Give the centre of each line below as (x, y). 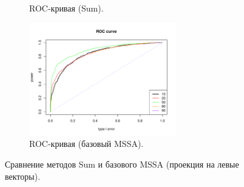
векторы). (23, 176)
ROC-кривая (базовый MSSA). (86, 144)
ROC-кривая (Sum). (66, 8)
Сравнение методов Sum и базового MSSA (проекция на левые (122, 164)
